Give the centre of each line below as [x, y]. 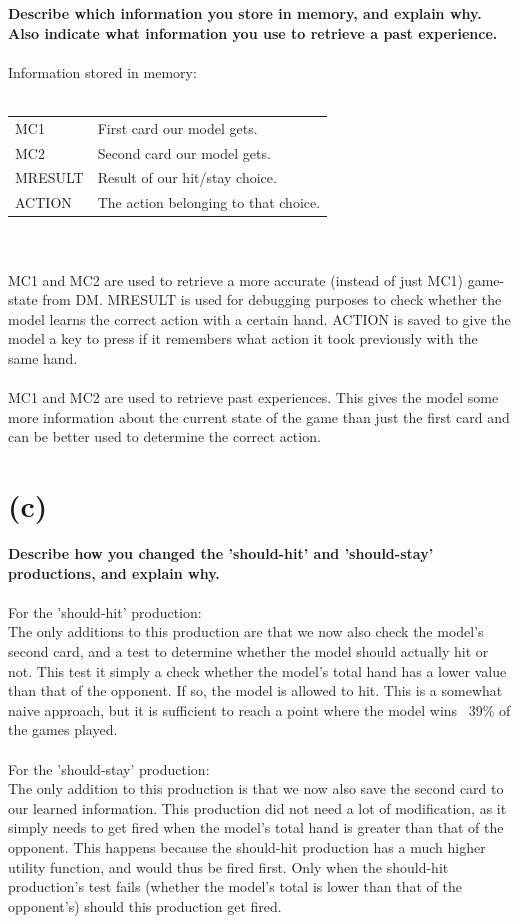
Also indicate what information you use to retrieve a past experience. [253, 32]
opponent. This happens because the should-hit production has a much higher [247, 846]
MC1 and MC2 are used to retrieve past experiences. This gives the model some [253, 397]
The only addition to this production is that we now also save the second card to [256, 788]
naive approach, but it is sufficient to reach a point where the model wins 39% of [259, 709]
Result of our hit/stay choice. [187, 177]
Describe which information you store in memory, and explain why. [245, 13]
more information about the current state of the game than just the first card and [259, 416]
